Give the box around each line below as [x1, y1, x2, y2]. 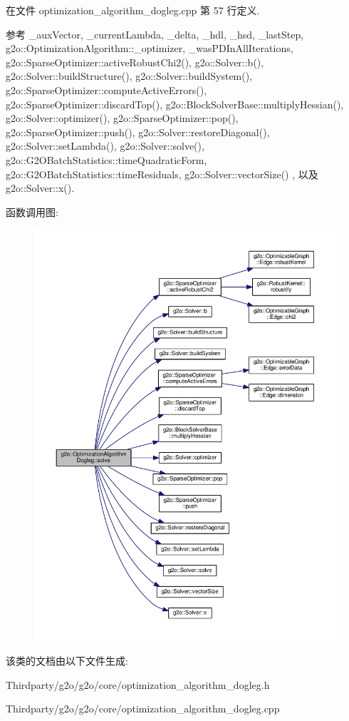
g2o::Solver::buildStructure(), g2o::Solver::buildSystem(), [6, 68, 253, 83]
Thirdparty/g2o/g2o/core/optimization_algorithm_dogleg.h [6, 677, 270, 692]
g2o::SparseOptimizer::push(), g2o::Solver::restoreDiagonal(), [6, 124, 270, 139]
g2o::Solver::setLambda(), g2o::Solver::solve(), [6, 138, 204, 153]
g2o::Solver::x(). [6, 180, 75, 195]
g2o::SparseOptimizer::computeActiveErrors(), [6, 82, 207, 97]
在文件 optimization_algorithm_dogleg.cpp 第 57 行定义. [6, 3, 260, 17]
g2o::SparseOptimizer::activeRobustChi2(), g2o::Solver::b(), [6, 54, 264, 69]
